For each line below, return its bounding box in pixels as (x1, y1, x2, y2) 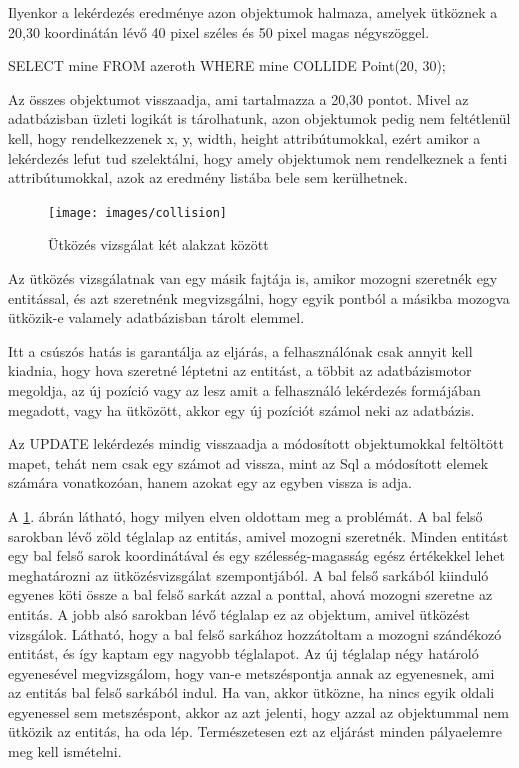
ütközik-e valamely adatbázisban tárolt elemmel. (8, 307, 305, 328)
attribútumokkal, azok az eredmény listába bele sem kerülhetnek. (8, 167, 408, 188)
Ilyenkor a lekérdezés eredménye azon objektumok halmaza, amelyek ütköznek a (8, 2, 498, 22)
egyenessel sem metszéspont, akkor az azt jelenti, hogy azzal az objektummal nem (8, 701, 509, 722)
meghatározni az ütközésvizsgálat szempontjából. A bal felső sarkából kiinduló (8, 564, 489, 585)
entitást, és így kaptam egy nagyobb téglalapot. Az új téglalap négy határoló (8, 643, 479, 664)
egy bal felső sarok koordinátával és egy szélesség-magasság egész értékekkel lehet (8, 545, 505, 566)
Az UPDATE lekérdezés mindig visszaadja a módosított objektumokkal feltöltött (8, 433, 504, 454)
